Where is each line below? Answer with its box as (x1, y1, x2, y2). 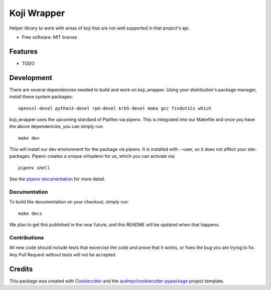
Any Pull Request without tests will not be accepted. (9, 251, 117, 257)
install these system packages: (9, 94, 73, 100)
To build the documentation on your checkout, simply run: (9, 199, 129, 205)
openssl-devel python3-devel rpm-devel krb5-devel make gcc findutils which (18, 105, 212, 111)
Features (9, 47, 38, 56)
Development (9, 73, 53, 82)
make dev (18, 135, 40, 141)
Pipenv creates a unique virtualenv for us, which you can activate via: (32, 153, 176, 159)
